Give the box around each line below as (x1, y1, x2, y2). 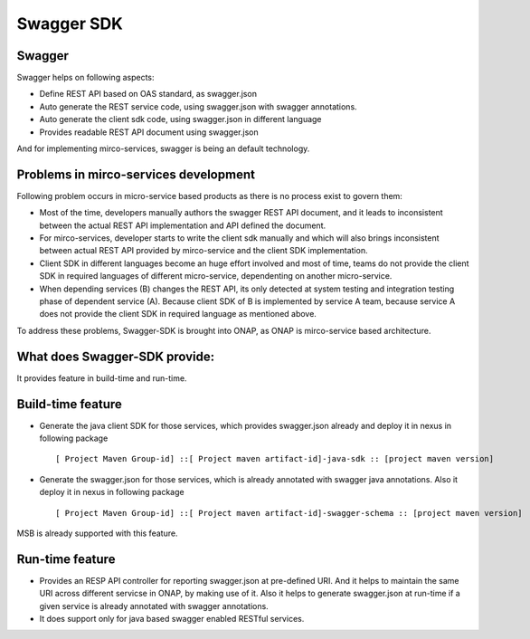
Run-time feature (16, 551, 116, 567)
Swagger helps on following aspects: (16, 72, 155, 83)
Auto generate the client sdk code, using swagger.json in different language (39, 114, 322, 125)
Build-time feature (16, 396, 122, 412)
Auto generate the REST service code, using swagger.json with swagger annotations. (39, 100, 357, 112)
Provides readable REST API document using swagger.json (39, 127, 259, 138)
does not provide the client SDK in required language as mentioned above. (39, 309, 317, 319)
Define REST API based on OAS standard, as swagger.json (39, 89, 258, 100)
